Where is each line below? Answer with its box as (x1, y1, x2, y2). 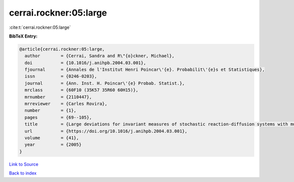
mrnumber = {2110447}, (24, 94, 92, 100)
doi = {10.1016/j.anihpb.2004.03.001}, (24, 60, 147, 65)
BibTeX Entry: (9, 33, 38, 39)
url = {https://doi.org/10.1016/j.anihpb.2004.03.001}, (24, 128, 188, 134)
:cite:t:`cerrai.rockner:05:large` (9, 24, 71, 30)
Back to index (9, 170, 37, 176)
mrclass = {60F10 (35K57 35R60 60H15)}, (24, 87, 139, 93)
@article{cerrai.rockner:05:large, (19, 46, 105, 52)
